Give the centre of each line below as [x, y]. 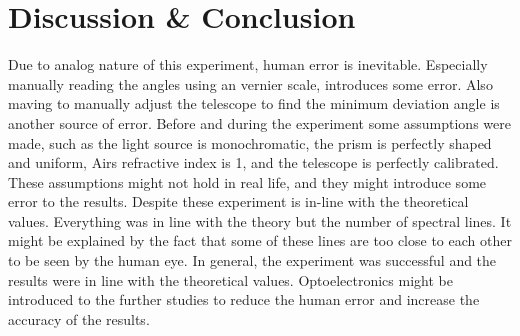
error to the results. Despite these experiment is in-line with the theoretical [238, 201]
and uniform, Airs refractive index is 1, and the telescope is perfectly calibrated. [253, 162]
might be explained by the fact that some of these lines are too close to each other [260, 240]
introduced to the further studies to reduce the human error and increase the [244, 299]
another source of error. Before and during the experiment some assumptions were [259, 122]
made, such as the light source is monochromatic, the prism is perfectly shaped [250, 142]
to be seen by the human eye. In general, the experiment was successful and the [252, 260]
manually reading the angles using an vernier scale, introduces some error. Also [250, 83]
